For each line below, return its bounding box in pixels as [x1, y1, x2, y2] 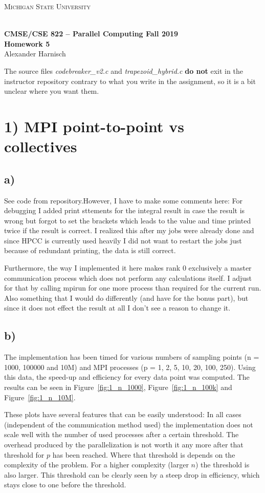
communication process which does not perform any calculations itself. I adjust [4, 272, 252, 283]
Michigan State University [4, 1, 91, 11]
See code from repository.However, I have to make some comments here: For [4, 195, 243, 206]
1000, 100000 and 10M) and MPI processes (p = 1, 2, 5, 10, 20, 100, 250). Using [4, 361, 256, 372]
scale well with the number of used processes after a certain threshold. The [4, 429, 239, 440]
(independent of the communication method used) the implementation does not [4, 419, 253, 429]
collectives [4, 136, 77, 157]
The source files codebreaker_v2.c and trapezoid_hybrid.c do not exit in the [4, 65, 243, 76]
